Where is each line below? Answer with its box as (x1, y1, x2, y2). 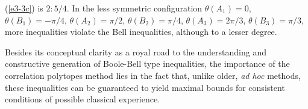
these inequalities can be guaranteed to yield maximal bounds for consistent (5, 81, 285, 93)
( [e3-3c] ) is (5, 2, 43, 14)
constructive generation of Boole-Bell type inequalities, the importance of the (5, 57, 290, 70)
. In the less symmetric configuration (66, 2, 203, 14)
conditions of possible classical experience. (5, 93, 160, 105)
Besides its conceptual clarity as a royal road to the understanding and (5, 45, 266, 58)
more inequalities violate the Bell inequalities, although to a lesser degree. (5, 25, 277, 38)
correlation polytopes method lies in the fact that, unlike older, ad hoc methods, (5, 69, 301, 81)
